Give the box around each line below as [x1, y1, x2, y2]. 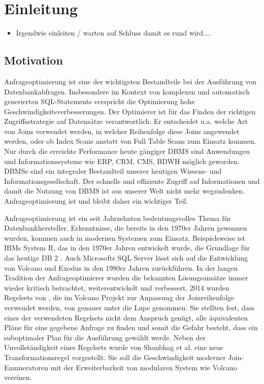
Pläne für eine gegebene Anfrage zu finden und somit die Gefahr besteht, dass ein [4, 322, 258, 333]
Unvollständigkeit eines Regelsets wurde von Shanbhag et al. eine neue [4, 342, 223, 353]
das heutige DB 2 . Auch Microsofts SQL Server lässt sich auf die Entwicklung [4, 252, 248, 263]
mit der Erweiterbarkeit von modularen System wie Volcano [50, 362, 237, 372]
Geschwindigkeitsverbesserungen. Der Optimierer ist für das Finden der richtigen [4, 106, 256, 116]
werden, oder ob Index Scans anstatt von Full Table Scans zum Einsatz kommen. [4, 136, 256, 146]
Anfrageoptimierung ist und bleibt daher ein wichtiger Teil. [4, 196, 188, 206]
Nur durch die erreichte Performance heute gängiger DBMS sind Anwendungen [4, 146, 250, 156]
